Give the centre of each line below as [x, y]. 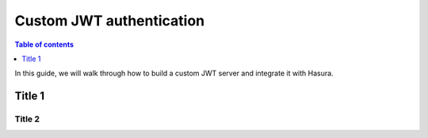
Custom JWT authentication [110, 21]
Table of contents [44, 44]
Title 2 [27, 119]
